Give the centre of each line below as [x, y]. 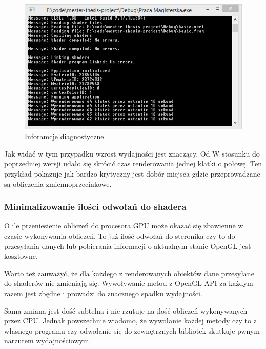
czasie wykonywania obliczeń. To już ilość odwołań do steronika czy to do [120, 235]
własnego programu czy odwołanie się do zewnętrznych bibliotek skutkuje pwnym [132, 330]
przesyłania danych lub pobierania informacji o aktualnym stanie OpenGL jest [128, 246]
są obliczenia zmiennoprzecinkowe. [58, 183]
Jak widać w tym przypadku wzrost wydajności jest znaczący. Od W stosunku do [132, 153]
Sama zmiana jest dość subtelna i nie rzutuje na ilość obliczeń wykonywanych [126, 310]
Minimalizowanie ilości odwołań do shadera [95, 207]
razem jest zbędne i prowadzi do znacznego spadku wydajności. [103, 293]
